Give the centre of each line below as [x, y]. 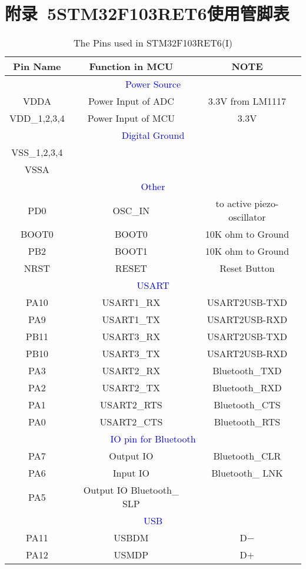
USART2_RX [131, 371]
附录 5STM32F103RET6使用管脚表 [147, 13]
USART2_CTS [131, 422]
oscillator [247, 217]
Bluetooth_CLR [247, 456]
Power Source [153, 84]
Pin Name [37, 66]
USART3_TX [131, 354]
